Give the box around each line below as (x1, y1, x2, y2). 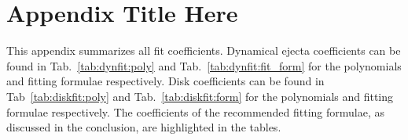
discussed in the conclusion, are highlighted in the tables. (6, 119, 281, 135)
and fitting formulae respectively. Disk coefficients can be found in (6, 73, 325, 89)
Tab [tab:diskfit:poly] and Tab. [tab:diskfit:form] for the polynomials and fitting (6, 88, 394, 104)
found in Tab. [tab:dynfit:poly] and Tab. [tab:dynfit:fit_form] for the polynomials (6, 57, 402, 74)
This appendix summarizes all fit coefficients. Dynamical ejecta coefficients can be (6, 42, 401, 59)
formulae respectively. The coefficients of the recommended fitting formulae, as (6, 103, 385, 120)
